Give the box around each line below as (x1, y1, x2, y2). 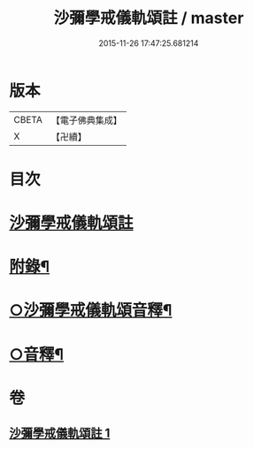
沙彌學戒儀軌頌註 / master (53, 8, 244, 28)
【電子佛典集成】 (50, 114, 122, 126)
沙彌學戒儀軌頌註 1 (9, 426, 111, 441)
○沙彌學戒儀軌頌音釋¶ (9, 301, 172, 321)
